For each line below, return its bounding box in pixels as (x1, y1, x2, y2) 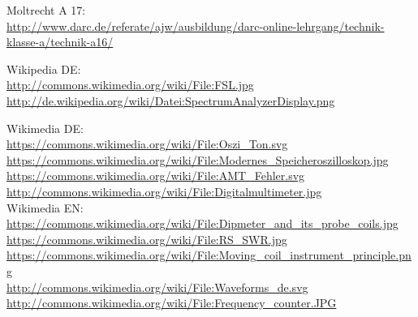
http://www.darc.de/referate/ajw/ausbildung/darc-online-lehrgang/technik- (6, 17, 385, 34)
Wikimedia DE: (6, 119, 84, 136)
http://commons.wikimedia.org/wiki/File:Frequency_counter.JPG (6, 294, 337, 311)
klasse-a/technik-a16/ (6, 33, 114, 50)
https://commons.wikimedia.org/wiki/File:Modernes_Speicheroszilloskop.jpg (6, 151, 389, 168)
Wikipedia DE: (6, 60, 81, 77)
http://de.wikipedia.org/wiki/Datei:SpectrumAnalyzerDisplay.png (6, 92, 335, 109)
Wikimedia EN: (6, 199, 84, 216)
